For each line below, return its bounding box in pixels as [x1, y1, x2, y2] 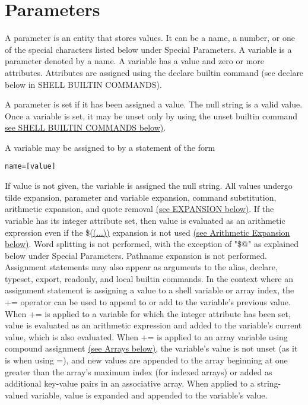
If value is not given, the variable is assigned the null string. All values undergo [5, 179, 293, 192]
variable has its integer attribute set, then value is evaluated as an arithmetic [5, 214, 285, 226]
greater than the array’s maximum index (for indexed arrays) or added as [5, 365, 272, 378]
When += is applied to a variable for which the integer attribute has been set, [5, 307, 291, 319]
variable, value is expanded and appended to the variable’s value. [30, 388, 268, 401]
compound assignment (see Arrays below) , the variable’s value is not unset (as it [5, 342, 298, 355]
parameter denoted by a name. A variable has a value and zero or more [5, 55, 264, 67]
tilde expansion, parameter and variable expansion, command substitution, [5, 191, 277, 203]
